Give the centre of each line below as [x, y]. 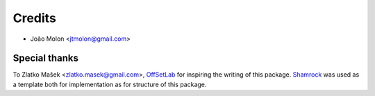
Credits [35, 18]
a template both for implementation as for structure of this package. [110, 84]
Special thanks [46, 58]
